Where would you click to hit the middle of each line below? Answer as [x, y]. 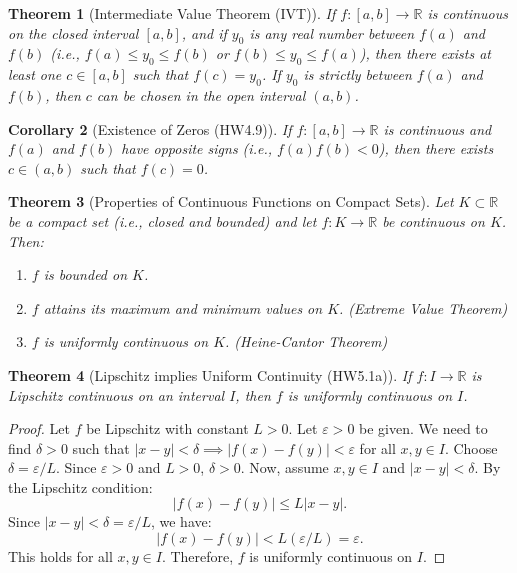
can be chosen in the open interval [201, 94]
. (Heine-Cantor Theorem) [306, 341]
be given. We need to [423, 428]
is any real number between [332, 32]
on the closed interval [73, 32]
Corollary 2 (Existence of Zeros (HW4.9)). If [150, 128]
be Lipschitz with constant [167, 428]
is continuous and [437, 128]
